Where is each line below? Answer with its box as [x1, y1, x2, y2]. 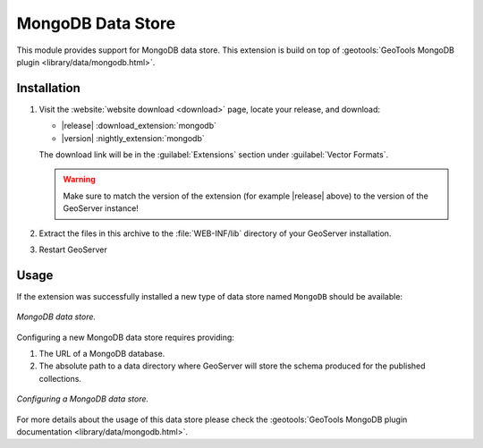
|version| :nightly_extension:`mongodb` [61, 132, 205, 143]
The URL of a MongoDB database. [38, 349, 165, 359]
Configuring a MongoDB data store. [16, 393, 149, 404]
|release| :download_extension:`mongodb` [61, 121, 216, 131]
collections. [38, 373, 82, 384]
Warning [63, 174, 96, 185]
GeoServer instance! [63, 203, 139, 214]
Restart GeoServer [38, 244, 107, 255]
